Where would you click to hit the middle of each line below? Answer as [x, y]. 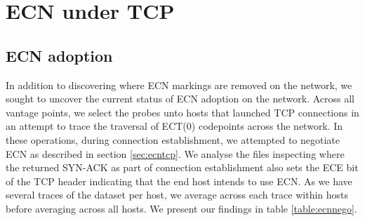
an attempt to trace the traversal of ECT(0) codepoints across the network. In [174, 126]
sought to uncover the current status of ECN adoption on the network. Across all [180, 99]
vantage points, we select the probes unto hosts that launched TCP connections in [182, 112]
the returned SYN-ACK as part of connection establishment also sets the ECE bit [182, 167]
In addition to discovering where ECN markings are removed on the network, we [179, 85]
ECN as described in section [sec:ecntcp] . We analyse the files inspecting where [175, 153]
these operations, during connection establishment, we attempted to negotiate [173, 139]
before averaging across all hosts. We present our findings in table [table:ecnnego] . [181, 208]
